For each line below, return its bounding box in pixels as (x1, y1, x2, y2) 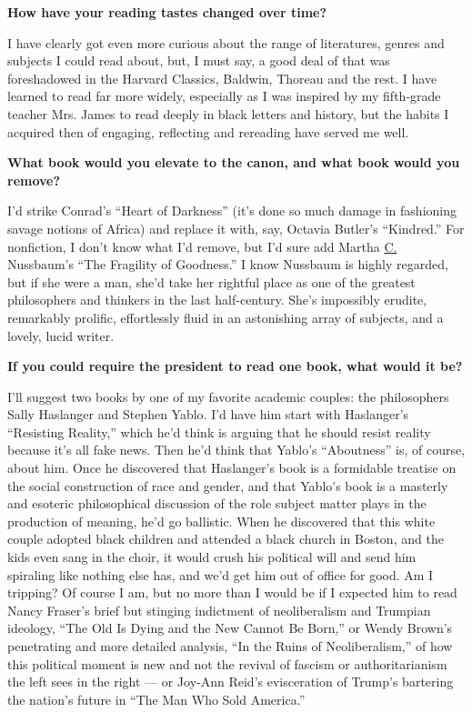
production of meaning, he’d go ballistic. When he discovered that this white (7, 511, 436, 530)
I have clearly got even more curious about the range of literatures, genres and (7, 33, 445, 52)
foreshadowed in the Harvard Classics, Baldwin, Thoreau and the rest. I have (7, 68, 437, 87)
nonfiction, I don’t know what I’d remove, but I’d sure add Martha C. (7, 236, 397, 256)
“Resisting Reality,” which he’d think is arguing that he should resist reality (7, 422, 431, 441)
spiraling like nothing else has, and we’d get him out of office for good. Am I (7, 565, 434, 584)
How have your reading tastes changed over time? (7, 3, 327, 21)
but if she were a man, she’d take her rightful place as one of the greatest (7, 272, 416, 291)
